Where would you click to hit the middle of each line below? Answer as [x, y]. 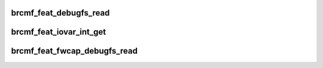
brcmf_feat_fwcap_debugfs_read [74, 51]
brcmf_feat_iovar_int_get [59, 32]
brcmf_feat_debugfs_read [60, 13]
